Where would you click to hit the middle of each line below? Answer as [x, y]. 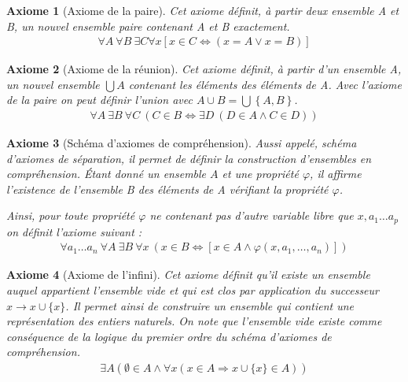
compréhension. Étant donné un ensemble [107, 174]
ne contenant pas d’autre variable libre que [252, 215]
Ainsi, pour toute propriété [71, 215]
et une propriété [260, 174]
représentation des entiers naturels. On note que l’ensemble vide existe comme [194, 321]
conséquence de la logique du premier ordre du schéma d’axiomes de [169, 336]
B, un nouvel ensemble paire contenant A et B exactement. [148, 26]
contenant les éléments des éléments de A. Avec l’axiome [265, 84]
